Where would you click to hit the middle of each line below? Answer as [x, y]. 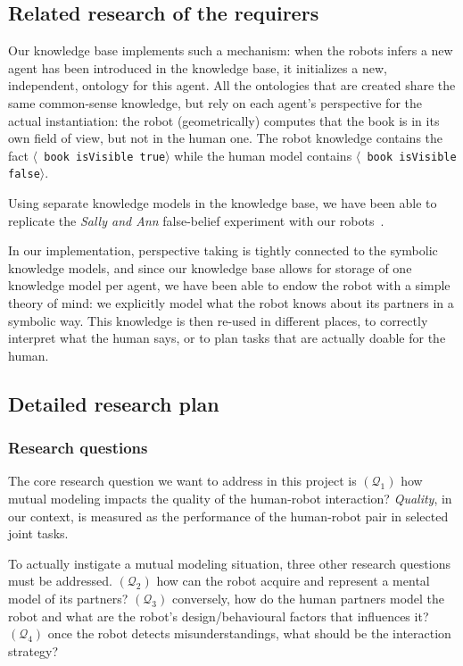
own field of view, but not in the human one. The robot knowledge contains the [226, 138]
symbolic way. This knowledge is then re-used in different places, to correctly [218, 320]
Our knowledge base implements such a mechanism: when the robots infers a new [231, 50]
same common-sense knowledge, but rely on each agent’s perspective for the [215, 102]
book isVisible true [105, 157]
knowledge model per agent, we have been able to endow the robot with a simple [229, 285]
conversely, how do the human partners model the [308, 598]
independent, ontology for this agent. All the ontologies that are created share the [232, 85]
